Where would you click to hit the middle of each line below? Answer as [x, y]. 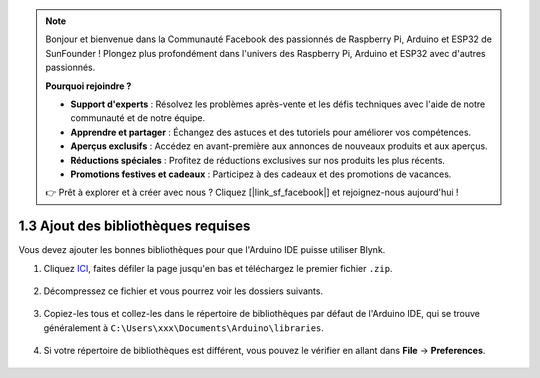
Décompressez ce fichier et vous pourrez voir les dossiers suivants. [183, 291]
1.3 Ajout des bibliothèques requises [134, 226]
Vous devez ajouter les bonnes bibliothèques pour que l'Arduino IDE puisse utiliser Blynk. [202, 250]
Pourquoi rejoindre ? [88, 86]
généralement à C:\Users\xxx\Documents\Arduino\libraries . [184, 327]
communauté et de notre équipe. [138, 118]
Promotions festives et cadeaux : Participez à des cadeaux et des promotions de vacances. [261, 174]
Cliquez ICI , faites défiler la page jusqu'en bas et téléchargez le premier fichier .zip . [218, 268]
